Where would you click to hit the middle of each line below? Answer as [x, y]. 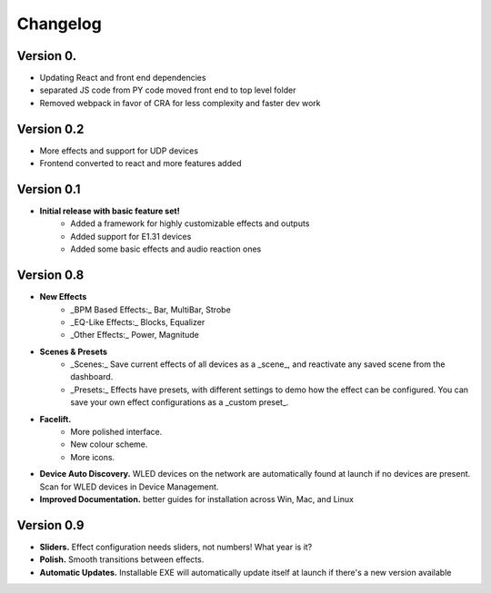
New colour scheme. [109, 444]
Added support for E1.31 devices [131, 236]
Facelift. [55, 419]
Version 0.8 [50, 276]
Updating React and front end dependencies [123, 78]
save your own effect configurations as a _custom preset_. [180, 402]
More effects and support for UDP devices [119, 151]
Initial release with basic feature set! [110, 211]
